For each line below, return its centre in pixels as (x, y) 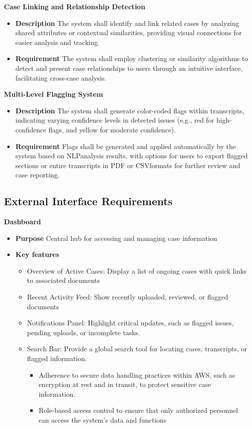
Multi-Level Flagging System (54, 94)
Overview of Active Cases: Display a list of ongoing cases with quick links (137, 270)
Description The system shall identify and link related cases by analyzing (127, 23)
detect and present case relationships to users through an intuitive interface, (129, 68)
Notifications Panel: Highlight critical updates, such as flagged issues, (130, 323)
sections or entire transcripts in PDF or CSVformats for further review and (128, 165)
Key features (37, 254)
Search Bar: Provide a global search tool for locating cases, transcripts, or (137, 349)
